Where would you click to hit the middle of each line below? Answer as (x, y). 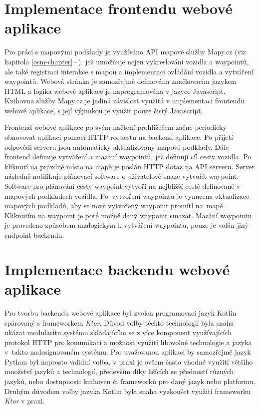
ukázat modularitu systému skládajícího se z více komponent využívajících (118, 332)
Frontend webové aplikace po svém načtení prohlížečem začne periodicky (116, 127)
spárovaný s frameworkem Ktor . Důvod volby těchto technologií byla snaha (119, 322)
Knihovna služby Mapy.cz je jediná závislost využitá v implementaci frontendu (125, 101)
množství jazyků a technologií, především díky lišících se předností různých (119, 371)
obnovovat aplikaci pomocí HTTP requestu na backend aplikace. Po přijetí (119, 137)
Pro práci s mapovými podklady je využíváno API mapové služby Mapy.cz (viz (126, 52)
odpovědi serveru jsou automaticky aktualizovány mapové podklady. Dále (117, 147)
